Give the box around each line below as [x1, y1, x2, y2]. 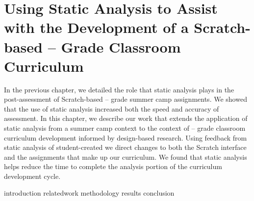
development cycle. [4, 171, 61, 181]
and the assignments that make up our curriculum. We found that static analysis [4, 151, 247, 162]
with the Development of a [4, 17, 189, 37]
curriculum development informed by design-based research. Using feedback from [4, 132, 247, 143]
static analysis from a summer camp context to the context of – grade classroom [4, 123, 246, 133]
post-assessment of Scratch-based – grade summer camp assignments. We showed [4, 94, 247, 104]
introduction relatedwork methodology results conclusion [4, 187, 175, 198]
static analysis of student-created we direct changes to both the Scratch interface [4, 142, 247, 152]
